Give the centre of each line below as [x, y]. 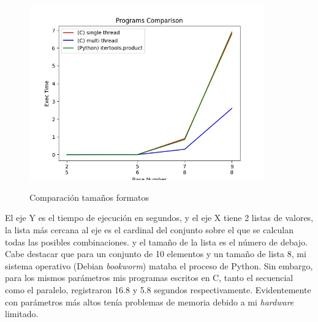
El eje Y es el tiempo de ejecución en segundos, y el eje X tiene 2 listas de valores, [159, 218]
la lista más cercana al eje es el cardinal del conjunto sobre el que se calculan [149, 229]
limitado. [22, 314]
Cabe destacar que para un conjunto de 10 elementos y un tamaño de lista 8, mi [156, 254]
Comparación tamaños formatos [89, 197]
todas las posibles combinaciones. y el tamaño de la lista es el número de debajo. [157, 241]
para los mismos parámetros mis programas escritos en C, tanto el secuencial [149, 278]
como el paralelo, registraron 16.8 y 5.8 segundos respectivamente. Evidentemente [158, 289]
